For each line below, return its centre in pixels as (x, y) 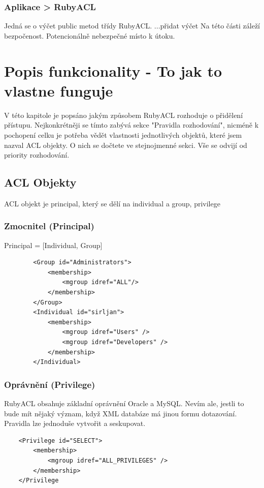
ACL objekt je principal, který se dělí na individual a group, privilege (112, 203)
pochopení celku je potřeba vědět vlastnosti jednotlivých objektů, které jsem (123, 134)
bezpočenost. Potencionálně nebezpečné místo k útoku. (90, 35)
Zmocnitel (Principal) (49, 226)
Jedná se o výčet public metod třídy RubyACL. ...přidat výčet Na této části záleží (132, 26)
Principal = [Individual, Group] (53, 245)
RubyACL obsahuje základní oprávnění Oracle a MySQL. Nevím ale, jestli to (124, 403)
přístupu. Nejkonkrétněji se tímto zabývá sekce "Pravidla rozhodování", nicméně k (131, 125)
